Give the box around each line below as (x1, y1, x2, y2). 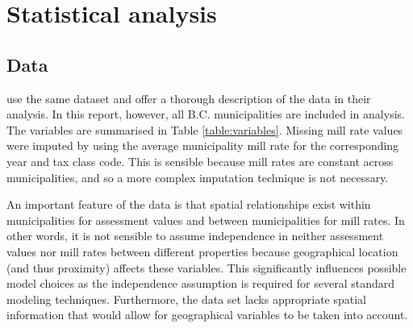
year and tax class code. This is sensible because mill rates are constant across (6, 152, 394, 169)
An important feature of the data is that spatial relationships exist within (6, 196, 371, 213)
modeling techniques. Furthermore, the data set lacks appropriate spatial (6, 290, 366, 307)
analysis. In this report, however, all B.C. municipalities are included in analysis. (6, 106, 405, 122)
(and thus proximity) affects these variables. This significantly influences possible (6, 259, 407, 276)
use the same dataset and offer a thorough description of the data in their (6, 89, 371, 106)
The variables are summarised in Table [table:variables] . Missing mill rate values (6, 121, 403, 138)
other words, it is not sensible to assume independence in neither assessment (6, 227, 384, 244)
